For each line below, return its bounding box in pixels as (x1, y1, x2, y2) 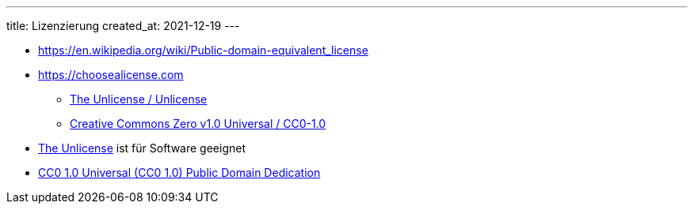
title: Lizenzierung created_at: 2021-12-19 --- (6, 19, 240, 32)
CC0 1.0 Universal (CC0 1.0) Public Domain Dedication (38, 166, 321, 179)
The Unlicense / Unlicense (70, 92, 208, 106)
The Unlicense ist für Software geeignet (38, 141, 246, 155)
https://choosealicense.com (38, 68, 184, 81)
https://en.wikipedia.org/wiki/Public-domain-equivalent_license (38, 43, 368, 57)
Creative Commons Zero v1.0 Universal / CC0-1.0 (70, 117, 326, 130)
